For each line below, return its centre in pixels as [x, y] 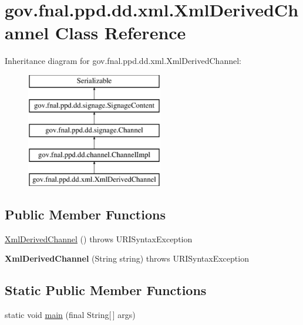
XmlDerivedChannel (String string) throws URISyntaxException [127, 258]
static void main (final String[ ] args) [70, 315]
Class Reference [120, 33]
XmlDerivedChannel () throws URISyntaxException [99, 238]
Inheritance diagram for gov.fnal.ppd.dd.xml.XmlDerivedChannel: [123, 61]
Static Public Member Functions [106, 290]
